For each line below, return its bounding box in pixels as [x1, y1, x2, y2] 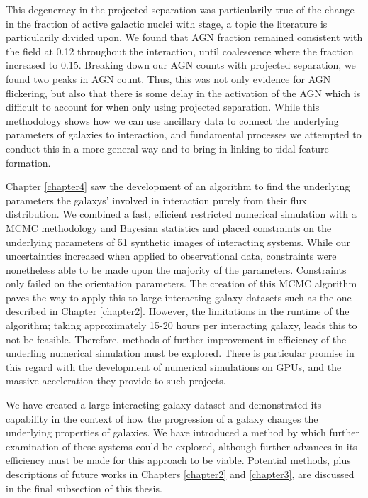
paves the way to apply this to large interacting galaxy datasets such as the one [6, 289, 352, 304]
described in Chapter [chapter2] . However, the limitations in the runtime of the [6, 304, 350, 319]
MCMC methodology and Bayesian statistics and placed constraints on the [6, 220, 332, 235]
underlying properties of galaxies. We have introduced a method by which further [6, 425, 359, 440]
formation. [6, 155, 51, 170]
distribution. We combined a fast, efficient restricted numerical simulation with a [6, 206, 357, 221]
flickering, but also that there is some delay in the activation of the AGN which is [6, 85, 361, 100]
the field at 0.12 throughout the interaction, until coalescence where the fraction [6, 43, 354, 58]
